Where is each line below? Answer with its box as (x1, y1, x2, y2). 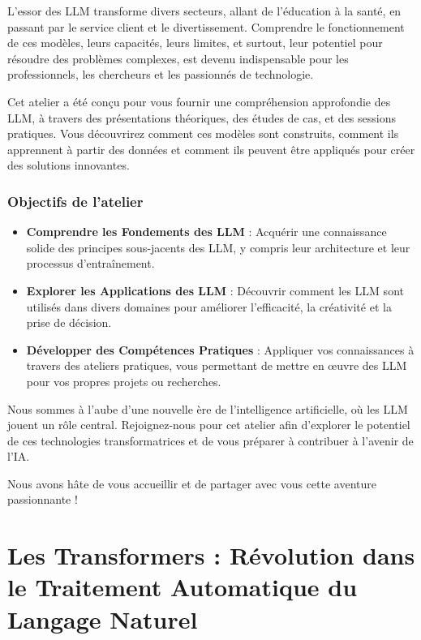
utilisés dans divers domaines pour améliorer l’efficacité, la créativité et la (26, 298, 392, 315)
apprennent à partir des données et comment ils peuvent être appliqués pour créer (7, 140, 415, 157)
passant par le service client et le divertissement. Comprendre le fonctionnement (7, 18, 405, 35)
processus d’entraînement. (26, 255, 155, 272)
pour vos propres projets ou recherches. (26, 372, 221, 389)
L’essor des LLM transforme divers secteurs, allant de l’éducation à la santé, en (7, 2, 402, 19)
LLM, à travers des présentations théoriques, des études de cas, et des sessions (7, 109, 397, 126)
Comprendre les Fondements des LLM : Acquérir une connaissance (26, 223, 387, 240)
